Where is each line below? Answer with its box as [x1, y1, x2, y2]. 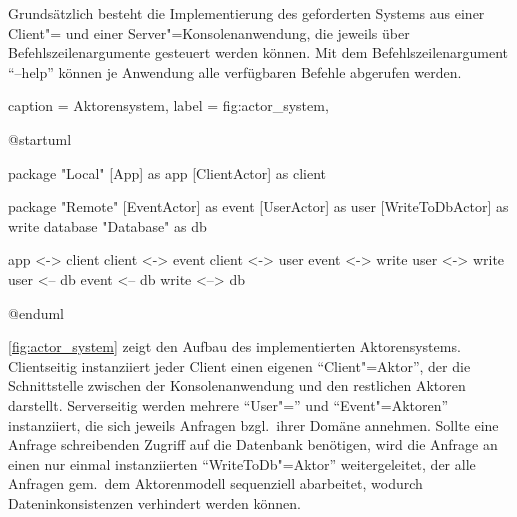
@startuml [8, 128, 72, 149]
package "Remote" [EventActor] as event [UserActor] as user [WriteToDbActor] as [8, 196, 509, 217]
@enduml [8, 302, 65, 323]
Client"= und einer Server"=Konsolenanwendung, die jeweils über [8, 22, 410, 43]
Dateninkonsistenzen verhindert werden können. [8, 492, 301, 513]
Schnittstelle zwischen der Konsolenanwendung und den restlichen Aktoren [8, 375, 466, 396]
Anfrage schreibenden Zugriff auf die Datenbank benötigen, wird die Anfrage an [8, 434, 498, 455]
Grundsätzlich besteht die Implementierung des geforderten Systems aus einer [8, 3, 485, 23]
